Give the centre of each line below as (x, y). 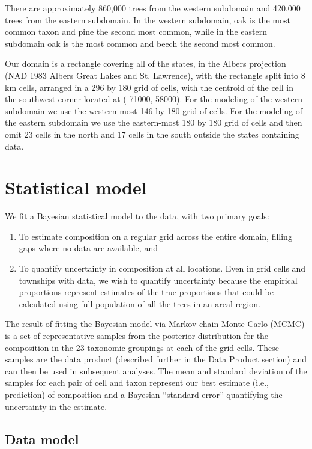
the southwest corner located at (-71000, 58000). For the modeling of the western (154, 99)
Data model (42, 438)
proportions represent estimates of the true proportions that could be (146, 292)
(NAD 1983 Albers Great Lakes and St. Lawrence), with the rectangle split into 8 (155, 75)
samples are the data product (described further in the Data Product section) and (156, 359)
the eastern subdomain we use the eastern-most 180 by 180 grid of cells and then (154, 122)
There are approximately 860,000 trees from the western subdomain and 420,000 (153, 8)
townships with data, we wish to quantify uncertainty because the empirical (158, 280)
